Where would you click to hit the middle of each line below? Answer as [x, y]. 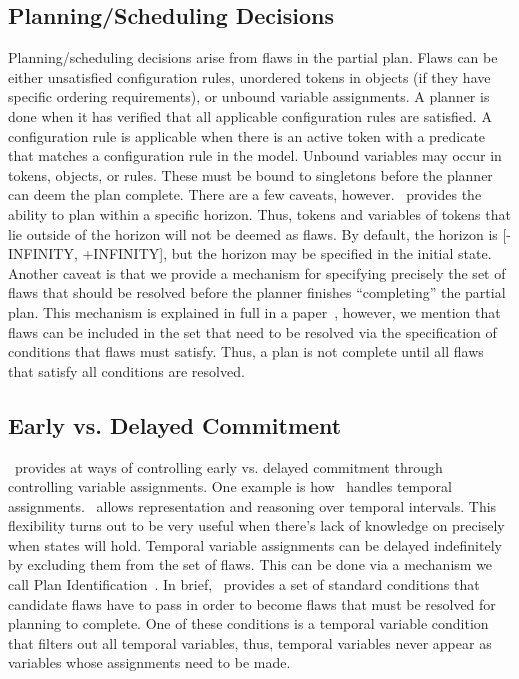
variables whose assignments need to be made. [149, 662]
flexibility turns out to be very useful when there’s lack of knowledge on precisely [256, 525]
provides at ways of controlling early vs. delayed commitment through [228, 466]
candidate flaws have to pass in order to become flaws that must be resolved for [252, 603]
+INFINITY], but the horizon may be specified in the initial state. [287, 253]
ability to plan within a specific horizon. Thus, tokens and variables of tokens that [259, 213]
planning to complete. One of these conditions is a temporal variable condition [248, 623]
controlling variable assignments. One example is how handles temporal [230, 486]
